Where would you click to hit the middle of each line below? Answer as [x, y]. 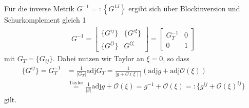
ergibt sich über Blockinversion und [184, 8]
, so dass [176, 58]
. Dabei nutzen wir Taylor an [99, 58]
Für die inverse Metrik [39, 8]
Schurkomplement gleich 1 [45, 20]
